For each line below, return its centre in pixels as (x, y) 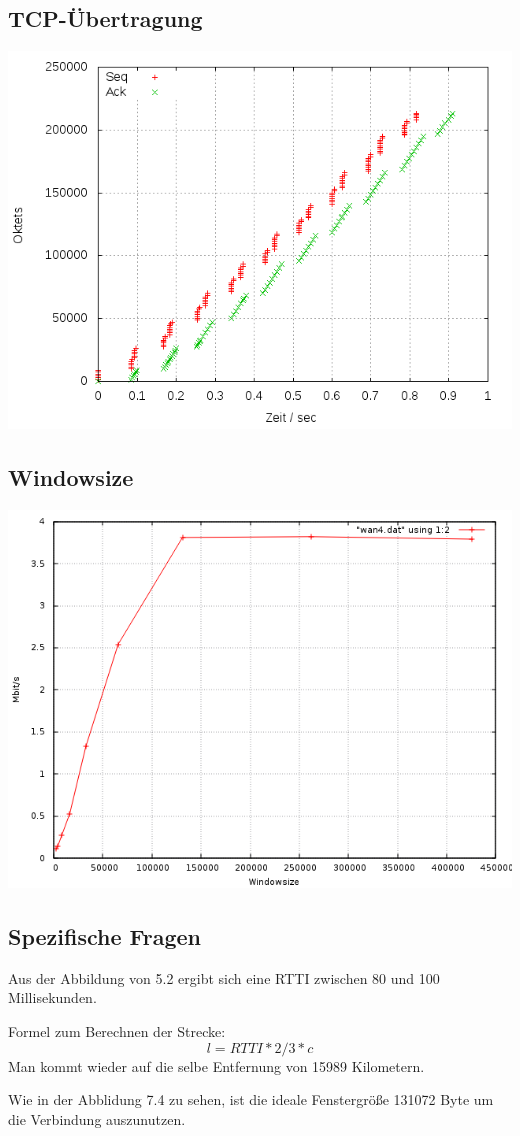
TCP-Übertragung (105, 18)
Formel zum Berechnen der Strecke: (117, 1030)
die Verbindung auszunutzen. (97, 1118)
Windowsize (71, 477)
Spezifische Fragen (104, 935)
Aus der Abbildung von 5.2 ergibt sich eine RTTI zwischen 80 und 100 (224, 977)
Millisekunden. (52, 997)
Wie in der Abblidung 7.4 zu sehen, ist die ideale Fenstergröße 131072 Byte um (251, 1099)
